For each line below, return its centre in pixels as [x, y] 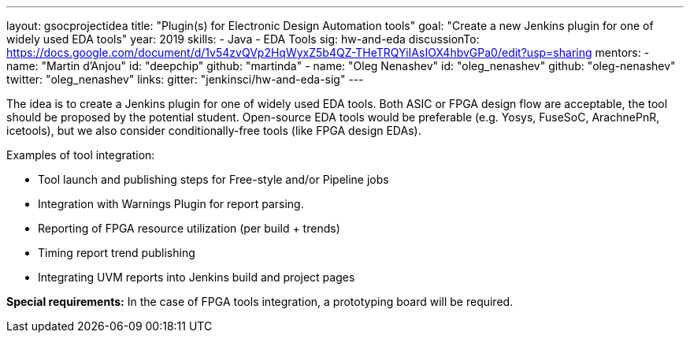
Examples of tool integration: [81, 155]
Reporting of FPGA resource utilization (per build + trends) [189, 228]
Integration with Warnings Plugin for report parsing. [171, 204]
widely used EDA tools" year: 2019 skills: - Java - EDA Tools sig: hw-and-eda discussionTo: [243, 39]
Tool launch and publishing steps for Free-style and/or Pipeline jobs [213, 179]
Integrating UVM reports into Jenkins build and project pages [197, 277]
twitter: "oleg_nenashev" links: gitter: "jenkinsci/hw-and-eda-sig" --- [185, 79]
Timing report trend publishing [117, 253]
